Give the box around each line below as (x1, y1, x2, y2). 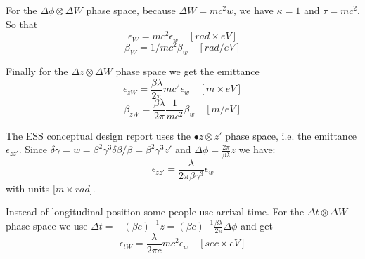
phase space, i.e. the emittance (225, 128, 357, 142)
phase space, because (86, 3, 176, 17)
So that (6, 16, 38, 31)
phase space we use (6, 218, 88, 233)
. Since (18, 142, 48, 157)
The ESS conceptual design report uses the (6, 128, 191, 142)
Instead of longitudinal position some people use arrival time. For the (6, 204, 305, 219)
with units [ (6, 180, 56, 195)
